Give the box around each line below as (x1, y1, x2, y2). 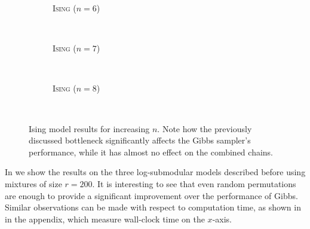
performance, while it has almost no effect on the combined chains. (29, 145, 273, 158)
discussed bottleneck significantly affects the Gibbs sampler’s (29, 134, 251, 146)
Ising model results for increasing (29, 122, 150, 135)
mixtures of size (5, 177, 62, 190)
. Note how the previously (157, 122, 252, 135)
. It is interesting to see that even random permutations (92, 177, 296, 190)
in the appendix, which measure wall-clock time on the (5, 212, 205, 225)
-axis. (212, 212, 232, 225)
